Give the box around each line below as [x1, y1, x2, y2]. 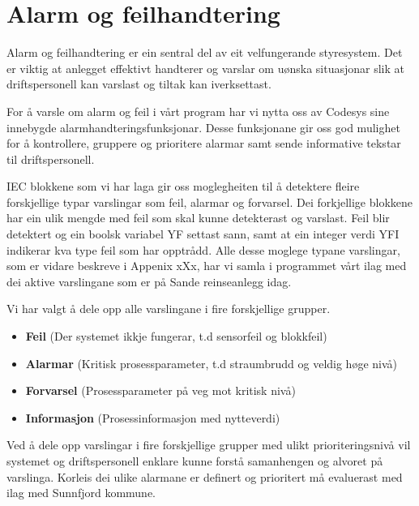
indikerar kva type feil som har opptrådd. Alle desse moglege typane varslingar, [6, 241, 400, 258]
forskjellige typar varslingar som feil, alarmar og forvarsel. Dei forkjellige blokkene [6, 193, 413, 210]
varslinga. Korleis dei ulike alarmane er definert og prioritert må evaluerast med [6, 468, 403, 485]
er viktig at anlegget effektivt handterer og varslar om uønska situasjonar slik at [6, 59, 405, 76]
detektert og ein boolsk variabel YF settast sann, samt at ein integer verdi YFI [6, 225, 400, 242]
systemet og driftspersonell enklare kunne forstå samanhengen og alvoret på [6, 452, 383, 469]
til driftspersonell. [6, 150, 95, 167]
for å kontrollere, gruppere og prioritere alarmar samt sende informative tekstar [6, 135, 401, 152]
